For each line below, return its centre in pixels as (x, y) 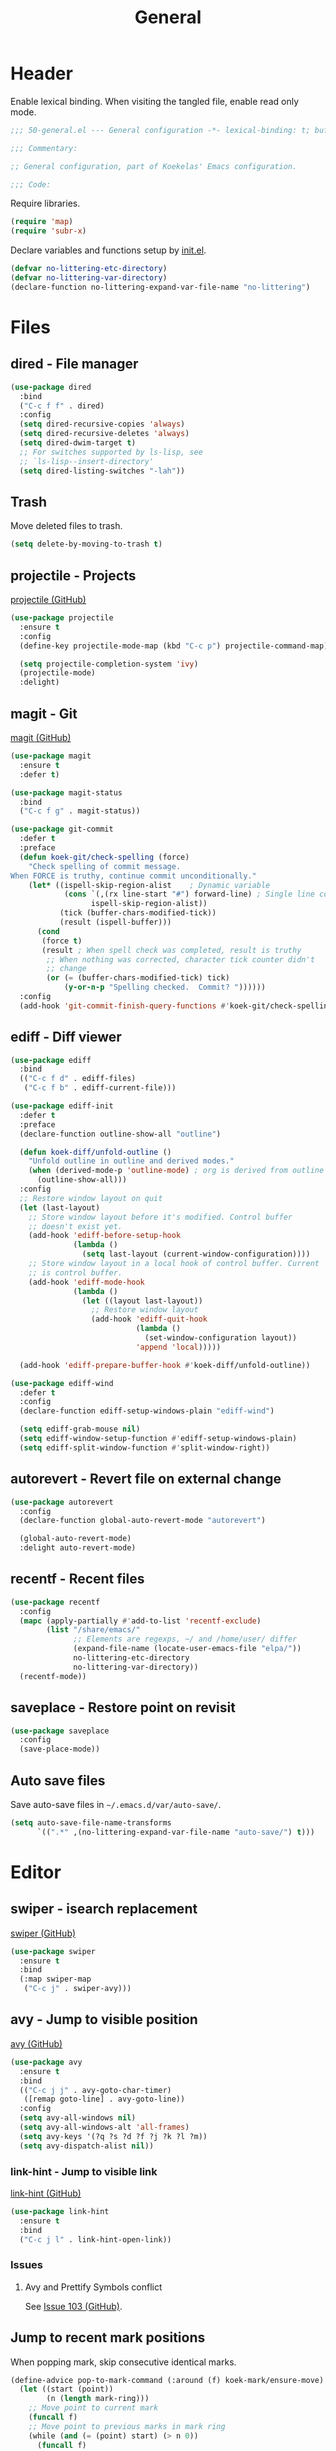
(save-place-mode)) (60, 1749)
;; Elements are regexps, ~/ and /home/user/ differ (185, 1639)
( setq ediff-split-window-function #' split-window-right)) (145, 1447)
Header (41, 73)
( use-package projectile (62, 618)
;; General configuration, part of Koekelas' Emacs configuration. (154, 166)
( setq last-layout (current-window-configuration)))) (196, 1254)
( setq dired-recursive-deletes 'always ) (104, 434)
